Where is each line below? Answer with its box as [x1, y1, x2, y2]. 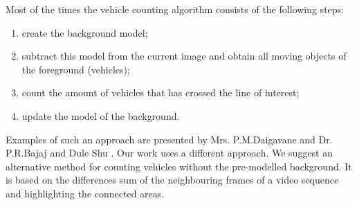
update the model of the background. [21, 108, 180, 123]
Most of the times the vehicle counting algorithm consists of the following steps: [6, 2, 344, 16]
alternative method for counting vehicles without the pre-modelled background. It [6, 159, 352, 173]
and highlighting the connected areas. [6, 186, 165, 200]
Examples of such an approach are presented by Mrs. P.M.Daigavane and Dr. [6, 132, 333, 146]
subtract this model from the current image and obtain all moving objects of [21, 48, 347, 63]
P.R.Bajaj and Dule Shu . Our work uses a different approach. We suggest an [6, 145, 333, 160]
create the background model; [21, 25, 148, 39]
